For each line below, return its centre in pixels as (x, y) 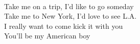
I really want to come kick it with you (64, 26)
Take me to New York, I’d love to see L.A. (71, 16)
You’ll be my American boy (47, 36)
